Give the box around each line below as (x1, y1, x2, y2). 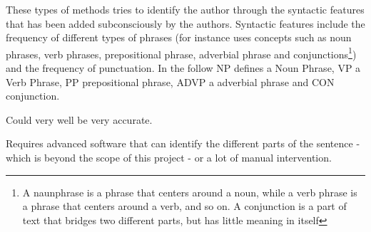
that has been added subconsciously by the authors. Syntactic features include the (6, 16, 365, 31)
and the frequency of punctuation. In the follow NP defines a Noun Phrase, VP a (6, 60, 361, 75)
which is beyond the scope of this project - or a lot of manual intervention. (6, 150, 332, 164)
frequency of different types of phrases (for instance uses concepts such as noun (6, 30, 352, 45)
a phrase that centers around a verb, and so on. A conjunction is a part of (22, 199, 347, 213)
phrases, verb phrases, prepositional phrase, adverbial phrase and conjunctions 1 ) (6, 44, 357, 61)
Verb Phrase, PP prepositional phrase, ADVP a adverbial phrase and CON (6, 74, 335, 89)
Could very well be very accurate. (6, 112, 153, 127)
